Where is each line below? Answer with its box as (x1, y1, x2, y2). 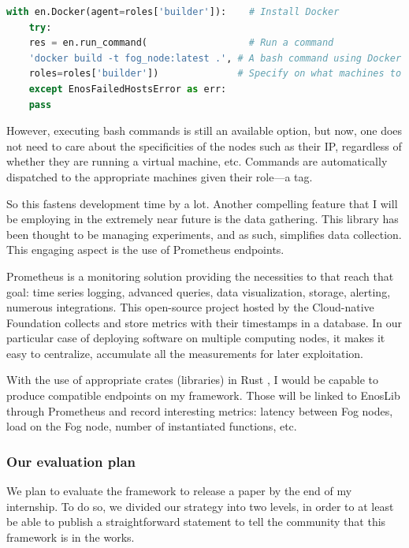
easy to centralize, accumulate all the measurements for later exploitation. (6, 345, 364, 361)
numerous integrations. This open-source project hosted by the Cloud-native (6, 299, 374, 315)
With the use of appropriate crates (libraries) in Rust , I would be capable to (6, 371, 379, 388)
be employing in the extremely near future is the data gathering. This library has (6, 211, 399, 227)
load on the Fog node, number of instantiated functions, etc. (6, 418, 297, 434)
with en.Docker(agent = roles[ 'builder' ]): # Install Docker (6, 6, 340, 17)
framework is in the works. (6, 528, 135, 545)
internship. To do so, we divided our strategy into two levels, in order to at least (6, 498, 394, 514)
